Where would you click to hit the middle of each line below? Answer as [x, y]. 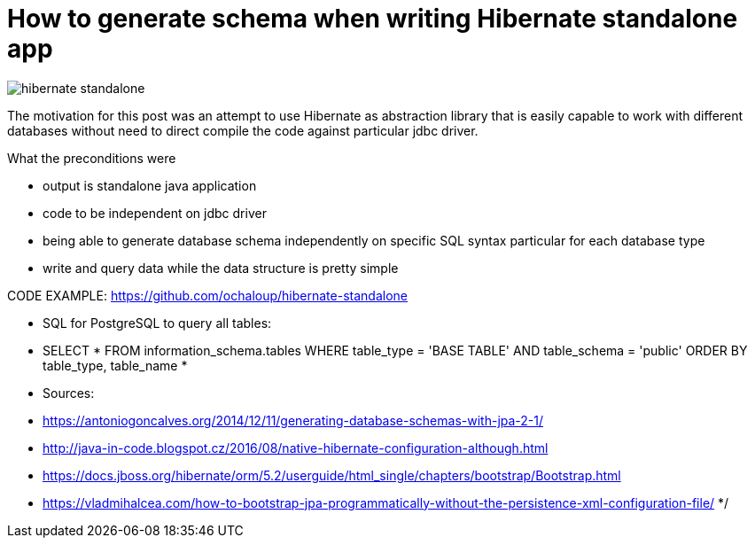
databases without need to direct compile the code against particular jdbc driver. [243, 130]
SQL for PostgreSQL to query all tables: [157, 323]
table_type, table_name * [115, 365]
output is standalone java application [150, 185]
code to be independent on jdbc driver [155, 213]
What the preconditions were [92, 158]
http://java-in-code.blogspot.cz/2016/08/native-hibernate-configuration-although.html [296, 448]
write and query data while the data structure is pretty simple [221, 268]
